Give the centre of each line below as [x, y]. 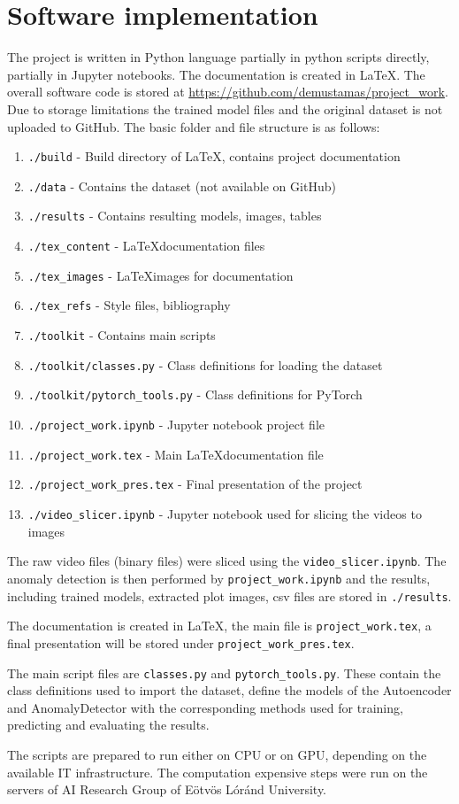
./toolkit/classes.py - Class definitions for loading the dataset [205, 364]
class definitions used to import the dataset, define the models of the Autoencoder [229, 690]
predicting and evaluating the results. [108, 725]
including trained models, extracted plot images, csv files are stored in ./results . [229, 595]
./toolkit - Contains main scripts [122, 335]
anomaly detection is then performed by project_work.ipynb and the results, [219, 578]
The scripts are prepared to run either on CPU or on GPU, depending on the [217, 754]
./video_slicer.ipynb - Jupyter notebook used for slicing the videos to [225, 513]
